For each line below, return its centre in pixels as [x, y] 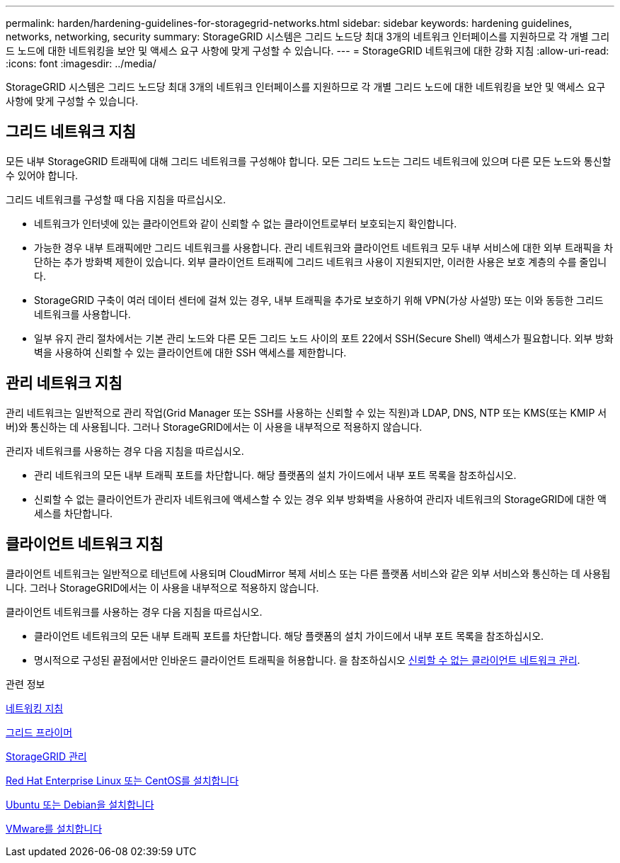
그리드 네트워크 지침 [71, 132]
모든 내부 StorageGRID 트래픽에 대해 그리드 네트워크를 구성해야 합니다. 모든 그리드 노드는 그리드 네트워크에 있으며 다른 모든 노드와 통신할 [309, 161]
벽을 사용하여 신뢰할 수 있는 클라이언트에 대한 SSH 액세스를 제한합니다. [190, 352]
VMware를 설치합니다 [54, 828]
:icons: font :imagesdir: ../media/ [81, 63]
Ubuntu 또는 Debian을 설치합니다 [80, 804]
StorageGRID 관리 [46, 756]
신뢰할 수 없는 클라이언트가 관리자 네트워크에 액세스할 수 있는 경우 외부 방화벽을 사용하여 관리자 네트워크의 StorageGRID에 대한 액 [320, 499]
